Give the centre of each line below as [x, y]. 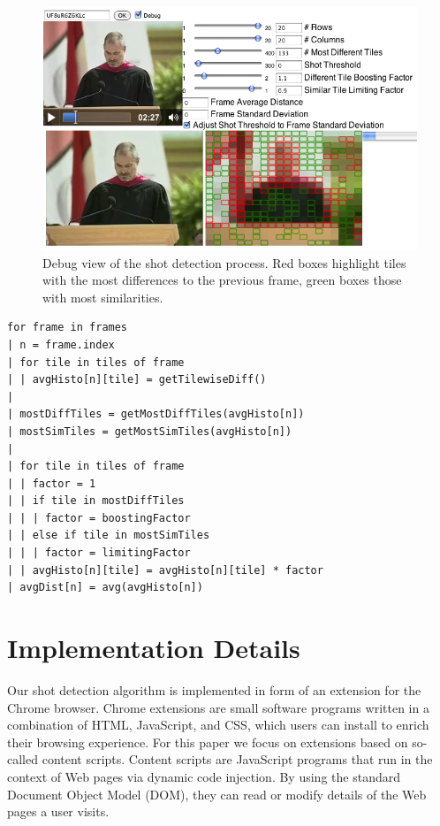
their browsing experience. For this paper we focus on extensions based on [208, 742]
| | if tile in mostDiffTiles [96, 501]
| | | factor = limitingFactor [99, 553]
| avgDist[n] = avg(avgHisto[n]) [105, 588]
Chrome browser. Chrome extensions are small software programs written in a [218, 707]
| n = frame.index [61, 344]
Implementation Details [154, 648]
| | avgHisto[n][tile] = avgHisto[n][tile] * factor [165, 570]
